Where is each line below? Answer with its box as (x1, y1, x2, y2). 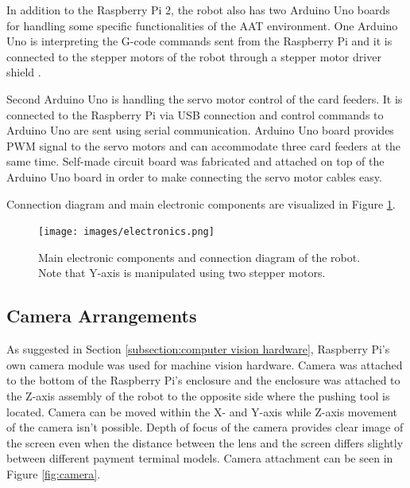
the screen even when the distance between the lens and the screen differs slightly (6, 434, 404, 451)
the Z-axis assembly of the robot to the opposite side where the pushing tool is (6, 387, 390, 404)
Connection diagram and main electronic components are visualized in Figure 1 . (6, 195, 396, 212)
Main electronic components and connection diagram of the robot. (38, 248, 361, 265)
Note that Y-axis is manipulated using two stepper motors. (38, 264, 326, 281)
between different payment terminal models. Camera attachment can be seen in (6, 450, 393, 467)
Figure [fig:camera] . (6, 465, 101, 482)
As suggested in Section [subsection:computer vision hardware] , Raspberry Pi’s (6, 341, 390, 357)
